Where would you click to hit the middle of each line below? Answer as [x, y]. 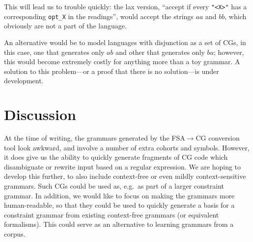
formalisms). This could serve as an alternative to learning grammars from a [119, 224]
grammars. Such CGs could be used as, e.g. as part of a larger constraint [114, 185]
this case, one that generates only [54, 52]
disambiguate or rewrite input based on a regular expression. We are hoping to [123, 166]
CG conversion [218, 138]
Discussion [40, 114]
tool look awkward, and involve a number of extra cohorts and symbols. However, [127, 147]
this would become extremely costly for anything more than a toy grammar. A [122, 61]
